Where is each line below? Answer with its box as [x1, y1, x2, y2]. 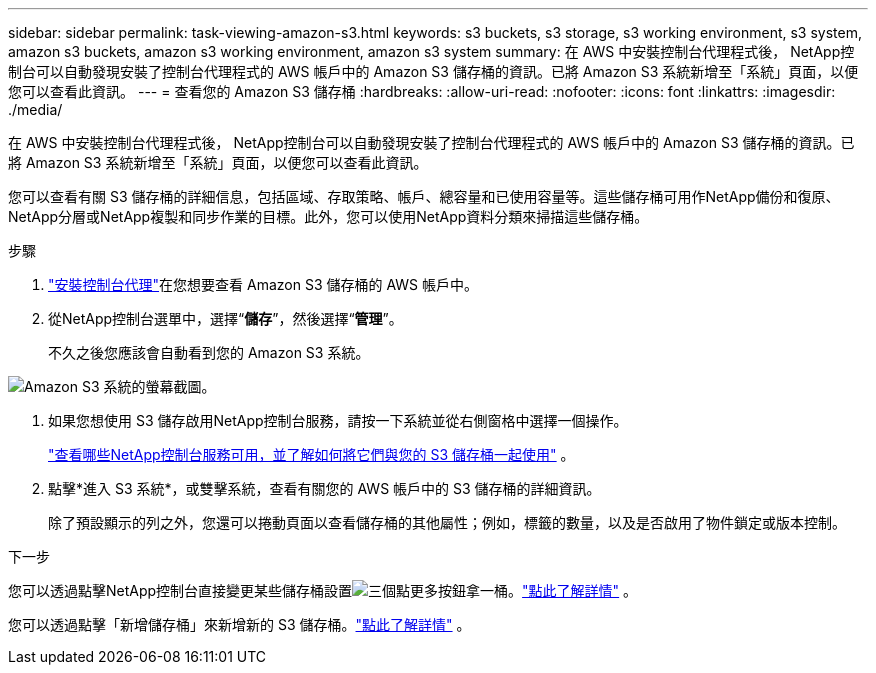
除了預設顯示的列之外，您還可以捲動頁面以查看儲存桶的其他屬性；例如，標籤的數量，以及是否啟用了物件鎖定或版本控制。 [48, 514, 846, 531]
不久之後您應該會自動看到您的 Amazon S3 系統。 [48, 344, 370, 361]
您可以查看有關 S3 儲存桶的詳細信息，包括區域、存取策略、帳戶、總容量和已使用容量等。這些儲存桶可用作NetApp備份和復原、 [8, 188, 840, 205]
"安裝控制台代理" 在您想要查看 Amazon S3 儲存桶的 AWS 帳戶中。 [48, 276, 478, 293]
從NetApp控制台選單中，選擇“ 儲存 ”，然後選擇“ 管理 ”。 [48, 310, 403, 327]
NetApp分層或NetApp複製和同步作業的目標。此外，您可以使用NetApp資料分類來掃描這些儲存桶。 [8, 208, 649, 225]
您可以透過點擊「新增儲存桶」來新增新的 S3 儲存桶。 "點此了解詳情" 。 [8, 616, 471, 633]
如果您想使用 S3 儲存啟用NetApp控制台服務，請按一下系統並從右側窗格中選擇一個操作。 [48, 412, 628, 429]
